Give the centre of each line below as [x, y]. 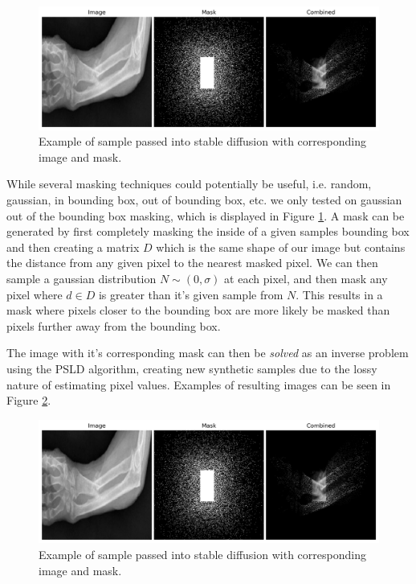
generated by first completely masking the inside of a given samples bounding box [208, 231]
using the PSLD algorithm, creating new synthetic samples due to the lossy [192, 368]
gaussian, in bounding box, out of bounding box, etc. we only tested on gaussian [204, 199]
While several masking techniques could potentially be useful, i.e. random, [189, 184]
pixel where [35, 294]
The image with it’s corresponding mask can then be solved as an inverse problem [208, 353]
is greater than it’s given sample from [191, 294]
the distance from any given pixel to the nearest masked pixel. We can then [192, 263]
